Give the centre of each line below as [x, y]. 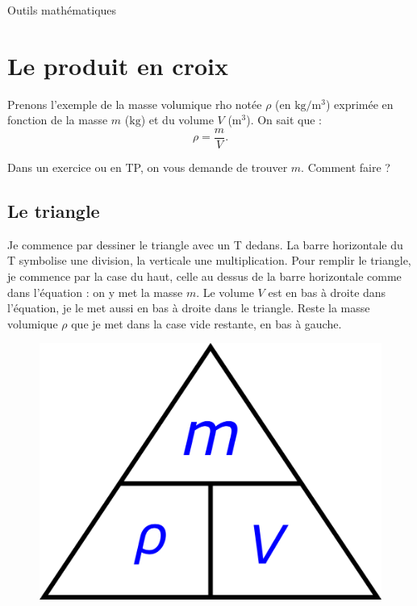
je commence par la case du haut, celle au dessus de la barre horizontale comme [204, 276]
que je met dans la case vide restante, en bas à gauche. [206, 323]
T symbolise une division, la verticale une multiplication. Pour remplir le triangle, [209, 260]
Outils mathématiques [62, 10]
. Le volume [225, 292]
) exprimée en [359, 104]
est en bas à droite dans [327, 292]
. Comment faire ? [346, 167]
